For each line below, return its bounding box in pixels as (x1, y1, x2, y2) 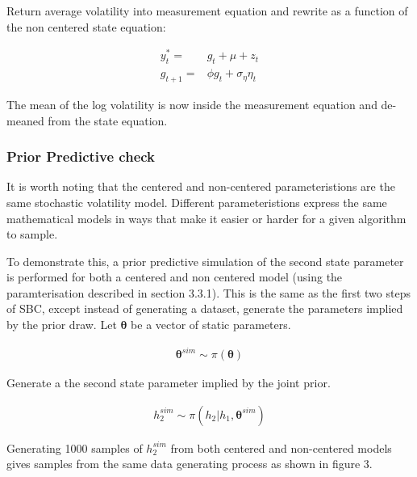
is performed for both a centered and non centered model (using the (6, 268, 343, 285)
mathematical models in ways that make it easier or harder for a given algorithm (6, 209, 407, 226)
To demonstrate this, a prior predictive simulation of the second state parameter (6, 252, 404, 269)
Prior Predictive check (6, 146, 156, 167)
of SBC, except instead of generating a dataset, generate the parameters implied (6, 300, 403, 317)
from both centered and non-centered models (170, 439, 392, 456)
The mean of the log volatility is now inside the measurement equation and (6, 95, 377, 112)
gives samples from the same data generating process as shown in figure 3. (6, 455, 373, 472)
